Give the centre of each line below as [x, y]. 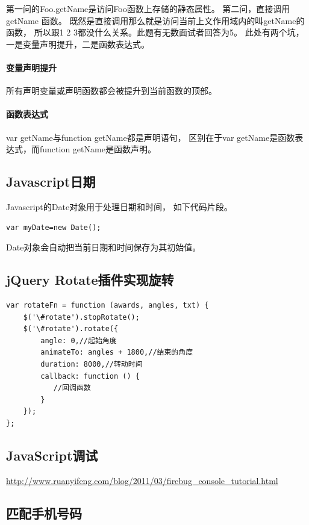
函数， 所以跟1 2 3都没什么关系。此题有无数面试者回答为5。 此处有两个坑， [155, 32]
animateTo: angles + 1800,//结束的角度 [117, 353]
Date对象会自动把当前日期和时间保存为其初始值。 [104, 247]
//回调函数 [72, 388]
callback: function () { [90, 376]
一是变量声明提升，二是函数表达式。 [78, 44]
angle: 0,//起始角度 [79, 340]
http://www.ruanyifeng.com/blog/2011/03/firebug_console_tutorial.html [142, 480]
